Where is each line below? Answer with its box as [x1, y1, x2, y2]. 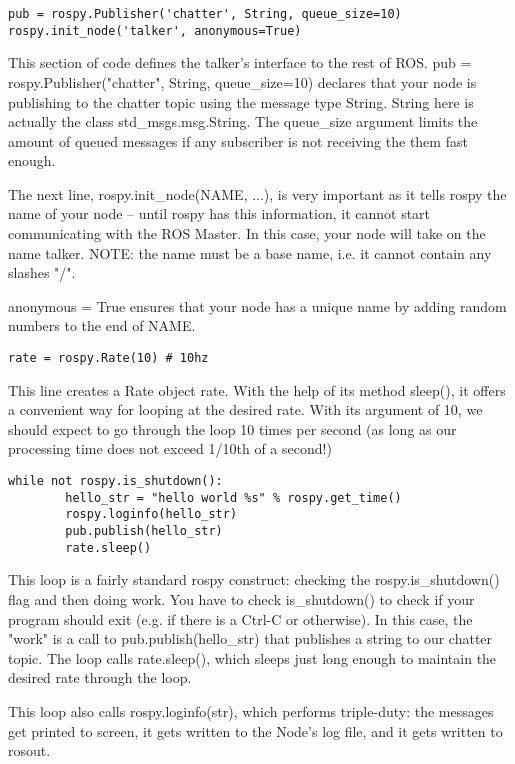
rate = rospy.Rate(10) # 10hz [8, 351, 209, 366]
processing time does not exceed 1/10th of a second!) [8, 438, 332, 459]
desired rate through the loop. [8, 667, 192, 688]
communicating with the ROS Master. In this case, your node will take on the [8, 223, 486, 244]
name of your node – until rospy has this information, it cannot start [8, 203, 431, 224]
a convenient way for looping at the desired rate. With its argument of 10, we [8, 399, 483, 420]
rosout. [8, 740, 51, 761]
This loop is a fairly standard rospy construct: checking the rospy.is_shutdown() [8, 569, 500, 590]
